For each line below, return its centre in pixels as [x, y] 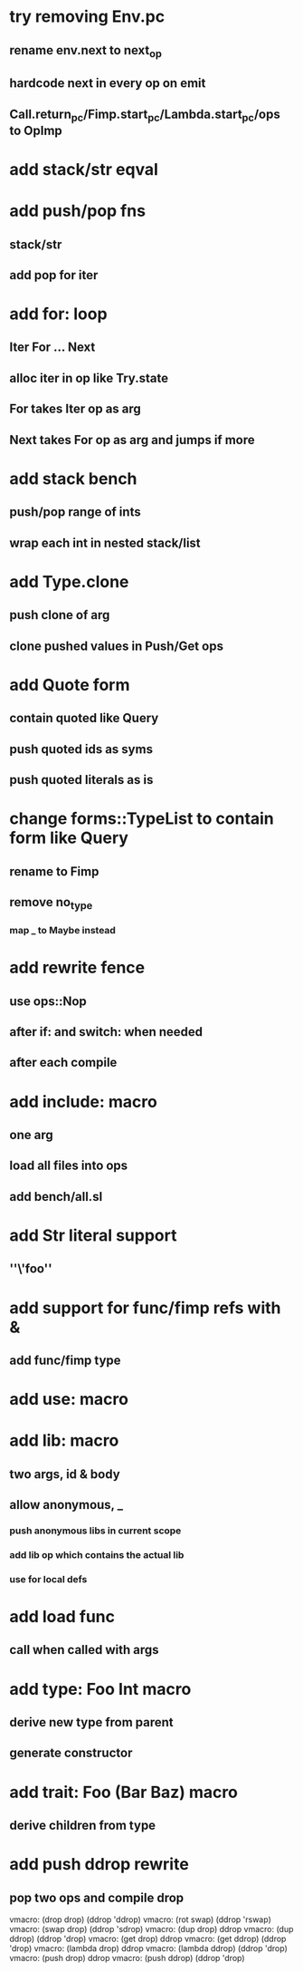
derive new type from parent [91, 1722]
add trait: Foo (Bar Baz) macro [123, 1792]
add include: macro [84, 1102]
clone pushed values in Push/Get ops [117, 646]
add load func [62, 1617]
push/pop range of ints [76, 512]
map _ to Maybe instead [62, 931]
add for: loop [58, 314]
